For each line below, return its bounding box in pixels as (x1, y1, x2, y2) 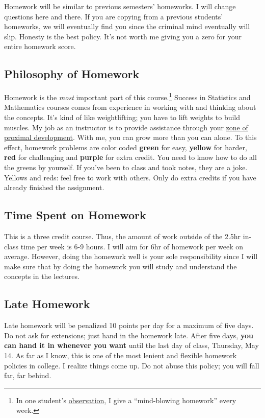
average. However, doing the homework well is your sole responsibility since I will (4, 251, 258, 262)
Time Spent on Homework (4, 207, 146, 223)
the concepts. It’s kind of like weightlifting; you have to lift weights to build (4, 112, 241, 123)
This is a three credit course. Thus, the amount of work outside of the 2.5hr (4, 230, 241, 241)
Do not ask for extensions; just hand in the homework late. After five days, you (4, 330, 253, 340)
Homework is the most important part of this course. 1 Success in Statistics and (4, 90, 251, 102)
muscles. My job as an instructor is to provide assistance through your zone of (4, 122, 248, 132)
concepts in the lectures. (4, 271, 79, 282)
